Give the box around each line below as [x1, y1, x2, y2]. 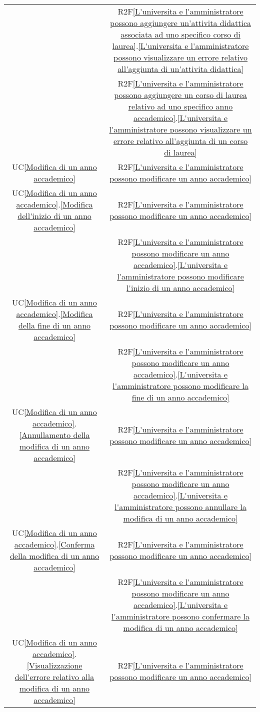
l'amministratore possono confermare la [111, 610, 250, 622]
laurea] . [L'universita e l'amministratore [112, 40, 249, 51]
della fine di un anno [18, 319, 91, 331]
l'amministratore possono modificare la [112, 380, 248, 391]
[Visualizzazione [26, 659, 82, 671]
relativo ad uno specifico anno [128, 100, 233, 112]
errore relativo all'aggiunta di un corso [113, 135, 248, 146]
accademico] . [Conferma [14, 538, 95, 550]
